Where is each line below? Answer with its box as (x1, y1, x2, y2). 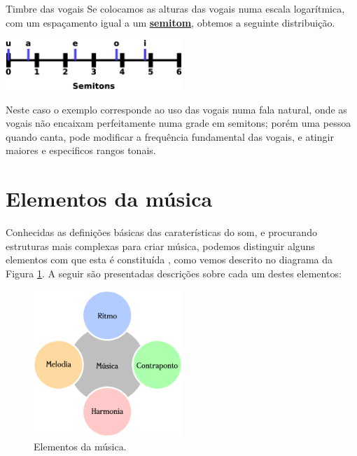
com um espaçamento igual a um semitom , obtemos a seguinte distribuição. (6, 15, 335, 29)
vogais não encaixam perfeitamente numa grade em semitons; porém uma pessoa (6, 116, 351, 130)
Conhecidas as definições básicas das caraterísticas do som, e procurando (6, 225, 317, 240)
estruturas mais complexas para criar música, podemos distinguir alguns (6, 238, 315, 253)
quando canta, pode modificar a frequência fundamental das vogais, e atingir (6, 129, 334, 144)
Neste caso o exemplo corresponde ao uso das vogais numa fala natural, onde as (6, 102, 347, 116)
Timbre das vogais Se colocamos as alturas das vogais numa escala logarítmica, (6, 1, 345, 15)
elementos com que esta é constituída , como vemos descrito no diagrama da (6, 252, 333, 267)
